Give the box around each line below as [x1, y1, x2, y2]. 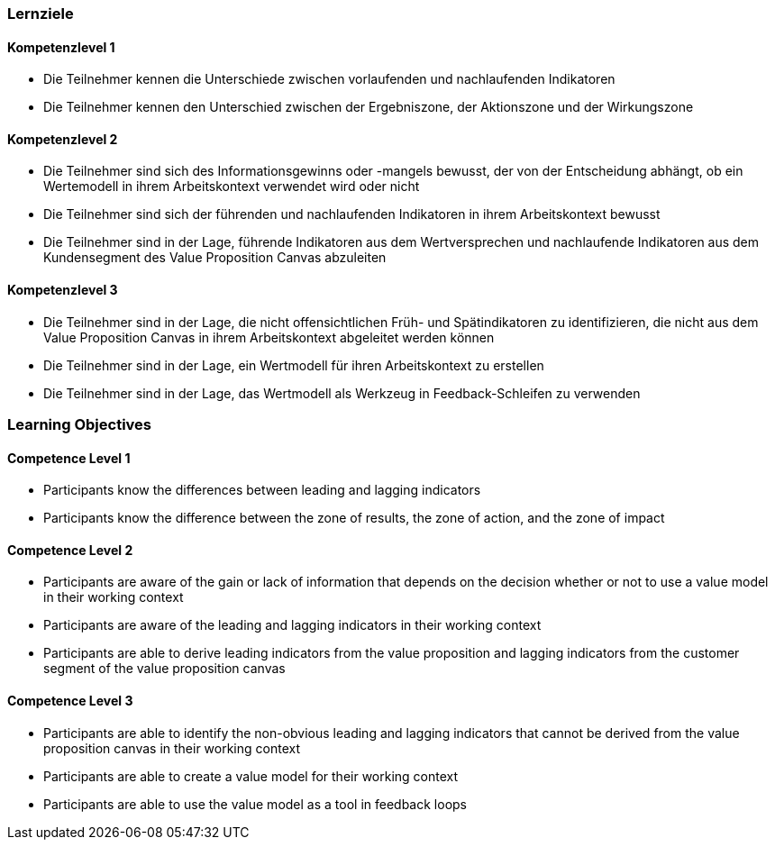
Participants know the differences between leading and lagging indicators [43, 482, 481, 498]
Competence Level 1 [7, 450, 131, 466]
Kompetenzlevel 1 [7, 39, 115, 55]
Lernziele [7, 5, 74, 23]
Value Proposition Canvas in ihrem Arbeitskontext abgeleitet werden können [43, 329, 495, 345]
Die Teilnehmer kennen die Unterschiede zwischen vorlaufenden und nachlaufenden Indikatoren [43, 71, 615, 87]
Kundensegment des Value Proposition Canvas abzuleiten [43, 250, 387, 266]
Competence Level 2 [7, 542, 133, 558]
